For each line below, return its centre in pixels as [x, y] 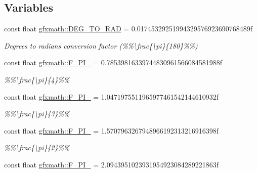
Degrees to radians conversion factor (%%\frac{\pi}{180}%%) [101, 45]
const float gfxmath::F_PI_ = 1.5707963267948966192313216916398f [112, 130]
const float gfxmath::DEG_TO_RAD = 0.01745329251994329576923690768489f [128, 29]
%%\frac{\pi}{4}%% [37, 79]
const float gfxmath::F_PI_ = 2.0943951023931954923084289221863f [112, 164]
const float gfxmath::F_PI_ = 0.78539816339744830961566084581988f [113, 62]
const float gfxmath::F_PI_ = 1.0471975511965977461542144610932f [112, 96]
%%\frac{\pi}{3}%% [37, 114]
